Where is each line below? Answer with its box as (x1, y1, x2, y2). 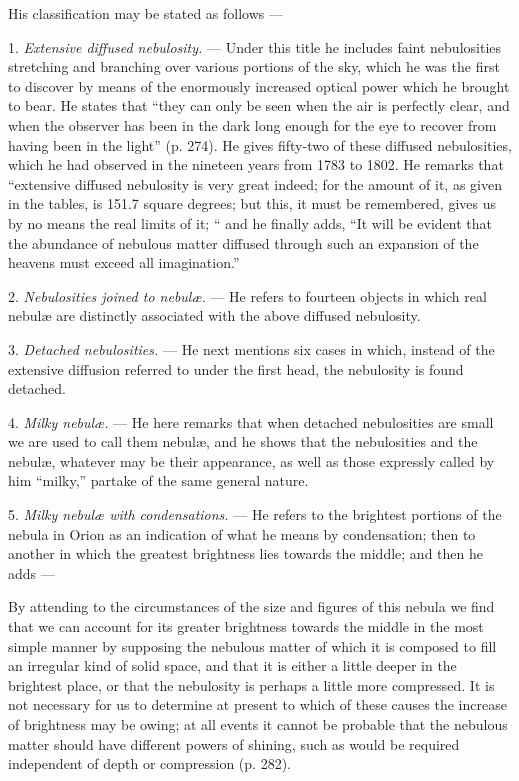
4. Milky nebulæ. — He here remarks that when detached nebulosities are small (8, 411, 494, 432)
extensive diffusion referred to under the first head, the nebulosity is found (8, 358, 464, 379)
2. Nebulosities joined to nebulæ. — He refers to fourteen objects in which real (8, 285, 487, 306)
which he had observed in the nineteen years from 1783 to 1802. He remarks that (8, 154, 504, 175)
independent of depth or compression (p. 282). (8, 753, 291, 774)
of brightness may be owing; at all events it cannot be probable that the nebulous (8, 714, 508, 734)
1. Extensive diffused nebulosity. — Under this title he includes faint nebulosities (8, 36, 502, 57)
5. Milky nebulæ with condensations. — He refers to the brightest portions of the (8, 504, 502, 525)
